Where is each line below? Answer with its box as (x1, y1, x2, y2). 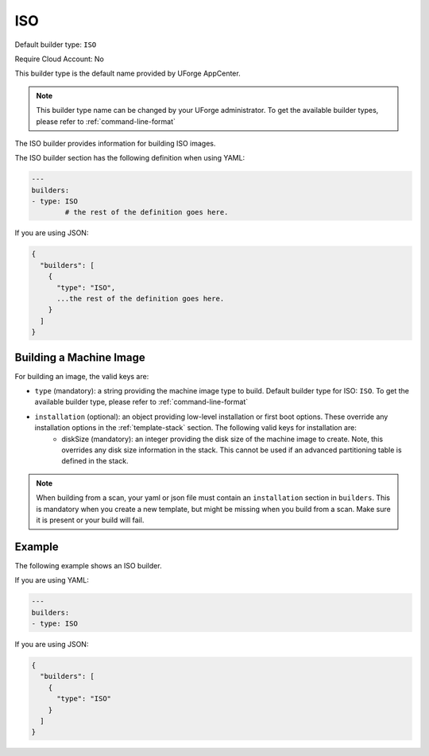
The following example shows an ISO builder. (14, 560, 162, 570)
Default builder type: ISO (14, 40, 97, 49)
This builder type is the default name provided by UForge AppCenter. (14, 68, 242, 79)
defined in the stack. (61, 456, 129, 466)
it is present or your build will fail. (36, 515, 145, 525)
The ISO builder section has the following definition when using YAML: (14, 153, 245, 163)
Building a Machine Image (14, 351, 146, 364)
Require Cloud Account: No (14, 54, 105, 64)
